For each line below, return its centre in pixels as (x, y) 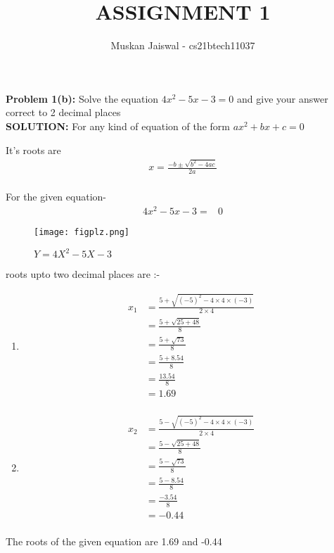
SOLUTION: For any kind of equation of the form (118, 126)
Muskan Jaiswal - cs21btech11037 (183, 45)
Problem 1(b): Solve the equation (82, 98)
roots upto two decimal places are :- (83, 274)
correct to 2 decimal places (63, 112)
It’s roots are (33, 150)
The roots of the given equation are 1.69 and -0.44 (114, 541)
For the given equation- (56, 197)
